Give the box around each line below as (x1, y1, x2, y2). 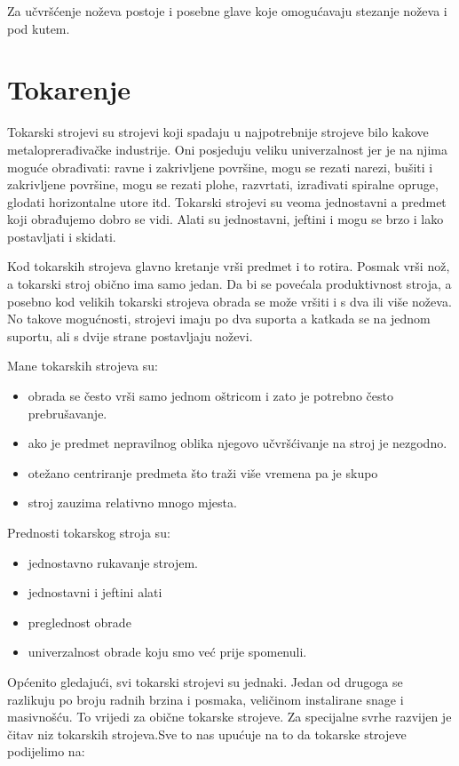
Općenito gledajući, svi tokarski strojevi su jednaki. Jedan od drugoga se (7, 672, 403, 690)
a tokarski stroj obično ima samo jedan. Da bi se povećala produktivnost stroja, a (7, 275, 452, 293)
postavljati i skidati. (7, 227, 116, 245)
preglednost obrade (28, 612, 131, 631)
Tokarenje (7, 71, 131, 108)
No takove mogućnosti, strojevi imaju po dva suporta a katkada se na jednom (7, 309, 431, 328)
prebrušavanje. (28, 403, 107, 422)
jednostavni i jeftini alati (28, 583, 162, 602)
